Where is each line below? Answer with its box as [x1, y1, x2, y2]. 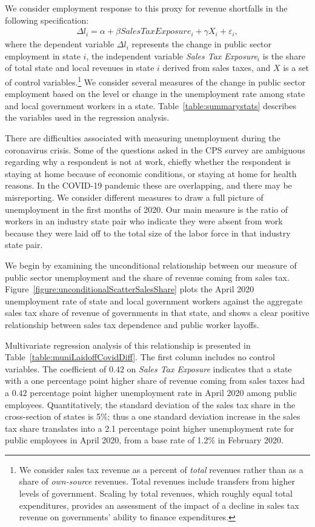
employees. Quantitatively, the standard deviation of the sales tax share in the [5, 398, 296, 411]
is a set [283, 61, 310, 74]
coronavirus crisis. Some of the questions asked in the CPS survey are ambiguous [5, 143, 305, 156]
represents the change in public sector [131, 38, 272, 50]
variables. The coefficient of [5, 362, 107, 375]
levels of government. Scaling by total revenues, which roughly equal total [19, 487, 293, 500]
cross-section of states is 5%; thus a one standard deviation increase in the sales [5, 410, 300, 423]
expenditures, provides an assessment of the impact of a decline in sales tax [19, 498, 299, 511]
